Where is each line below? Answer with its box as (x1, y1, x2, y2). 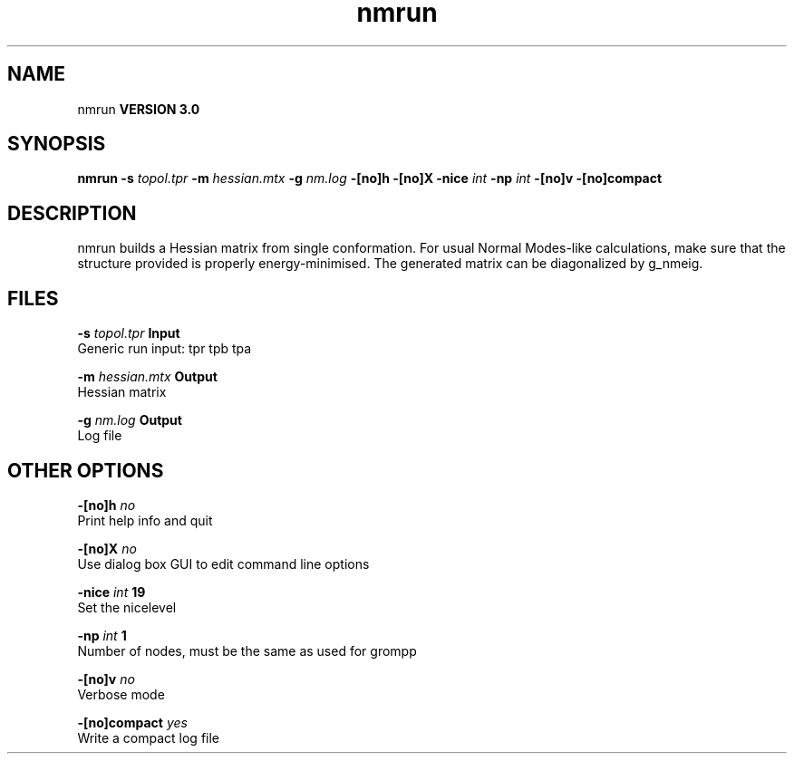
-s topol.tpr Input (77, 325, 180, 342)
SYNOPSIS (7, 132, 106, 156)
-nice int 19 (77, 583, 146, 600)
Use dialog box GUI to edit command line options (77, 555, 370, 572)
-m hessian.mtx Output (77, 369, 218, 385)
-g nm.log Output (77, 412, 182, 429)
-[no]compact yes (77, 714, 188, 730)
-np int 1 (77, 627, 127, 643)
